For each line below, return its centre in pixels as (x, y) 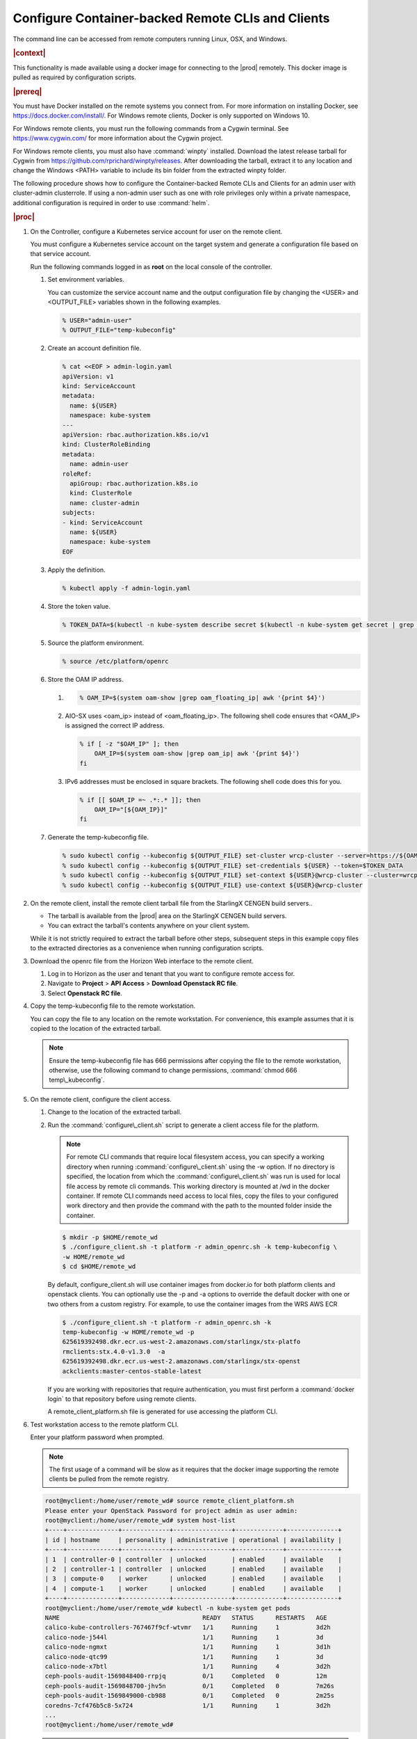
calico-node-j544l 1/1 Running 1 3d (184, 1637)
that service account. (61, 254)
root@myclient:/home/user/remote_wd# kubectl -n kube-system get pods (168, 1608)
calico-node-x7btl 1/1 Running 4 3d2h (188, 1666)
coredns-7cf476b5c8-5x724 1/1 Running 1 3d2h (188, 1705)
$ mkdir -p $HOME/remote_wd (110, 1237)
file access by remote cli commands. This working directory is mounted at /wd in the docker (198, 1186)
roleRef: (77, 474)
